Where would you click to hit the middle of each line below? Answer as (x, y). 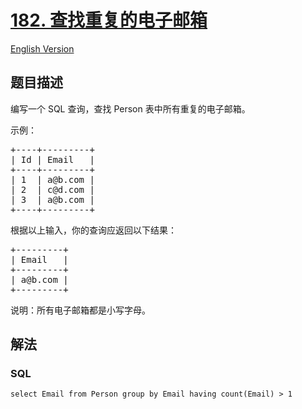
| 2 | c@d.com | (52, 189)
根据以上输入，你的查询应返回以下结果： (93, 230)
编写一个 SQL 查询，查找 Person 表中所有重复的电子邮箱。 (130, 108)
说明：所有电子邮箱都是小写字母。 (80, 310)
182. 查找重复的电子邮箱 (109, 20)
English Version (42, 48)
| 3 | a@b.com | (52, 199)
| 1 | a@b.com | (52, 179)
